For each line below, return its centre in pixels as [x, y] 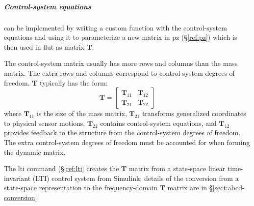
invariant [17, 178]
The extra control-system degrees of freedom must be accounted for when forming [127, 142]
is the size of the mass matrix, [82, 113]
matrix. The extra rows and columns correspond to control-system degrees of [119, 73]
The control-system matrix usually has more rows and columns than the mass [121, 63]
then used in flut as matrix [44, 46]
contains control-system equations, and [158, 123]
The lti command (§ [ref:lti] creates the [62, 168]
